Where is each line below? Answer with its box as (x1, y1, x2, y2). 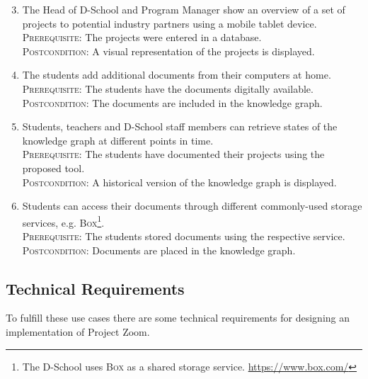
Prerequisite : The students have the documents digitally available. (22, 81, 314, 96)
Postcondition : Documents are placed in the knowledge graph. (22, 242, 296, 257)
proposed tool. (22, 160, 85, 175)
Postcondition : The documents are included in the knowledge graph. (22, 95, 323, 110)
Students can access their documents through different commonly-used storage (22, 198, 362, 213)
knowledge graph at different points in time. (22, 132, 214, 147)
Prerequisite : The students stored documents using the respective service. (22, 228, 345, 243)
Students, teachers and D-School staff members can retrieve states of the (22, 119, 338, 134)
